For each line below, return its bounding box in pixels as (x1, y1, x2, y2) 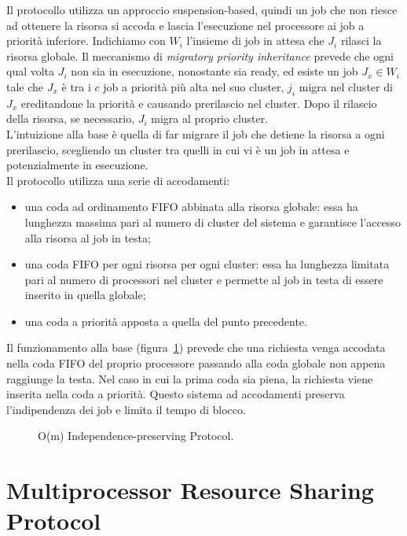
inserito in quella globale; (24, 286, 146, 303)
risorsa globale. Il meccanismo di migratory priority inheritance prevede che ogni (6, 47, 394, 64)
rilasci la (340, 32, 382, 49)
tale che (6, 78, 44, 94)
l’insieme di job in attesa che (186, 32, 324, 49)
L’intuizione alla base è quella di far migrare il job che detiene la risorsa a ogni (6, 125, 385, 142)
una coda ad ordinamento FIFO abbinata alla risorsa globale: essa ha (24, 198, 358, 215)
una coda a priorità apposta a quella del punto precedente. (24, 312, 307, 329)
